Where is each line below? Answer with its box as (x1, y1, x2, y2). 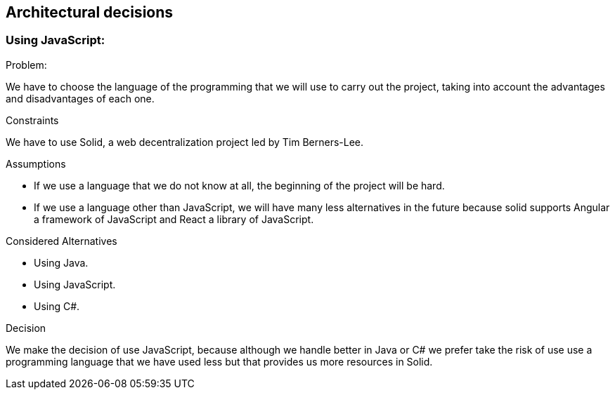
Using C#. (34, 300, 80, 312)
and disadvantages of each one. (6, 92, 155, 105)
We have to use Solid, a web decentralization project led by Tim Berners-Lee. (6, 135, 364, 148)
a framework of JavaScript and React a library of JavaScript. (34, 213, 314, 225)
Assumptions (6, 157, 66, 170)
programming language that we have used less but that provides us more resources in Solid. (6, 355, 433, 368)
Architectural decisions (6, 4, 174, 21)
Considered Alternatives (6, 234, 117, 247)
